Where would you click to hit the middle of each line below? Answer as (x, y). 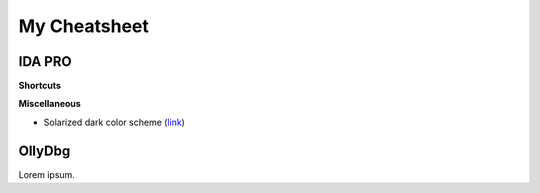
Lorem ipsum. (46, 174)
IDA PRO (45, 61)
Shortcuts (40, 86)
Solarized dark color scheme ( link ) (114, 122)
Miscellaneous (50, 104)
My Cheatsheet (83, 26)
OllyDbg (44, 150)
